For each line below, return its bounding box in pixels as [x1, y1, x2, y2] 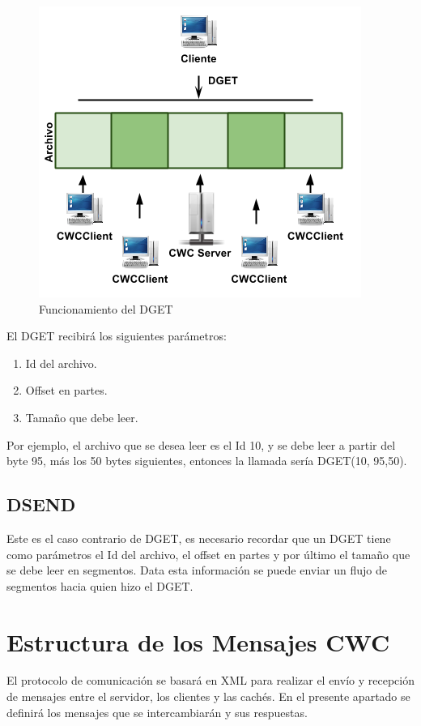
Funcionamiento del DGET [39, 300, 173, 317]
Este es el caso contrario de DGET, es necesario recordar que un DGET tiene [6, 529, 391, 546]
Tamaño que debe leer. [25, 408, 138, 425]
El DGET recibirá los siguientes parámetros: [6, 327, 227, 344]
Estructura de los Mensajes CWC [6, 625, 390, 658]
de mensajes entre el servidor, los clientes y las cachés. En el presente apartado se [6, 688, 410, 705]
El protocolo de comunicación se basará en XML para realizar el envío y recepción [6, 672, 415, 689]
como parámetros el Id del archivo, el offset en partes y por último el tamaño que [6, 545, 410, 562]
